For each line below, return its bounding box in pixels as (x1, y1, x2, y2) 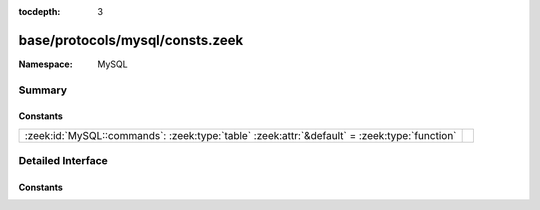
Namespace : (18, 58, 74, 70)
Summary (18, 83, 68, 97)
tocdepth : (18, 6, 61, 17)
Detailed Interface (18, 154, 109, 168)
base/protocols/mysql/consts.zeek (18, 31, 244, 49)
